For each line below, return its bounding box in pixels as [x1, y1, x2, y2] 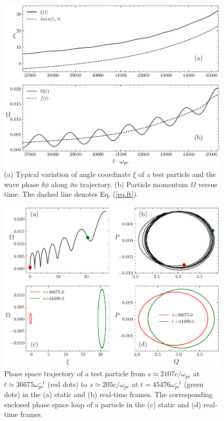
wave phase [4, 178, 39, 189]
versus [198, 178, 217, 189]
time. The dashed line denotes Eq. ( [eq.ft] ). [4, 189, 138, 199]
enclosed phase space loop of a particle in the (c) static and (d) [4, 399, 201, 409]
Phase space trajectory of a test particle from [4, 368, 146, 379]
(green [184, 378, 204, 389]
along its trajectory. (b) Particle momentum [51, 178, 188, 189]
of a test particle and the [138, 168, 216, 179]
